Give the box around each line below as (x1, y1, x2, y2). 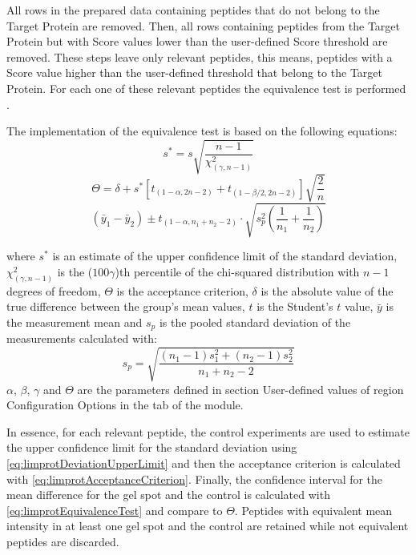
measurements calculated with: (6, 330, 158, 347)
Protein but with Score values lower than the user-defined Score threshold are (6, 33, 388, 50)
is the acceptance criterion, (116, 282, 248, 299)
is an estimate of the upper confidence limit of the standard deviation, (52, 247, 398, 264)
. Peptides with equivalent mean (234, 501, 393, 518)
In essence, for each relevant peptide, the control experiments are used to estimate (6, 423, 410, 440)
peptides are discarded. (6, 533, 119, 549)
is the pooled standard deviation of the (159, 314, 351, 331)
